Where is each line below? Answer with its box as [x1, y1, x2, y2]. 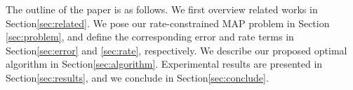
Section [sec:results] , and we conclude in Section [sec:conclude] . [6, 70, 269, 84]
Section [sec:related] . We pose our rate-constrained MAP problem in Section [6, 15, 330, 30]
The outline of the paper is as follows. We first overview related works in [6, 2, 318, 16]
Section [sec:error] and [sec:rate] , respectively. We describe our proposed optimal [6, 43, 347, 57]
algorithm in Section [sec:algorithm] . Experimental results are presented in [6, 57, 323, 71]
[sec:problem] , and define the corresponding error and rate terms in [6, 29, 294, 44]
